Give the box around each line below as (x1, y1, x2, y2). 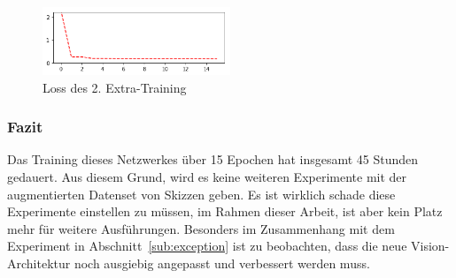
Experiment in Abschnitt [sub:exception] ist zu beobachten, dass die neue (7, 237, 407, 255)
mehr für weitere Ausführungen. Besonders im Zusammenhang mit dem (7, 219, 395, 237)
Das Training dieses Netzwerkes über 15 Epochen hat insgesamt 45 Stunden (7, 150, 419, 169)
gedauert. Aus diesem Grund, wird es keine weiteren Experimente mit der (7, 168, 407, 186)
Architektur (7, 254, 71, 272)
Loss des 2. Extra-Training (43, 78, 187, 96)
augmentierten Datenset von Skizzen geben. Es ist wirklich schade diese (7, 184, 396, 203)
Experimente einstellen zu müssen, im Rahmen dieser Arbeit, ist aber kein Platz (7, 202, 443, 221)
